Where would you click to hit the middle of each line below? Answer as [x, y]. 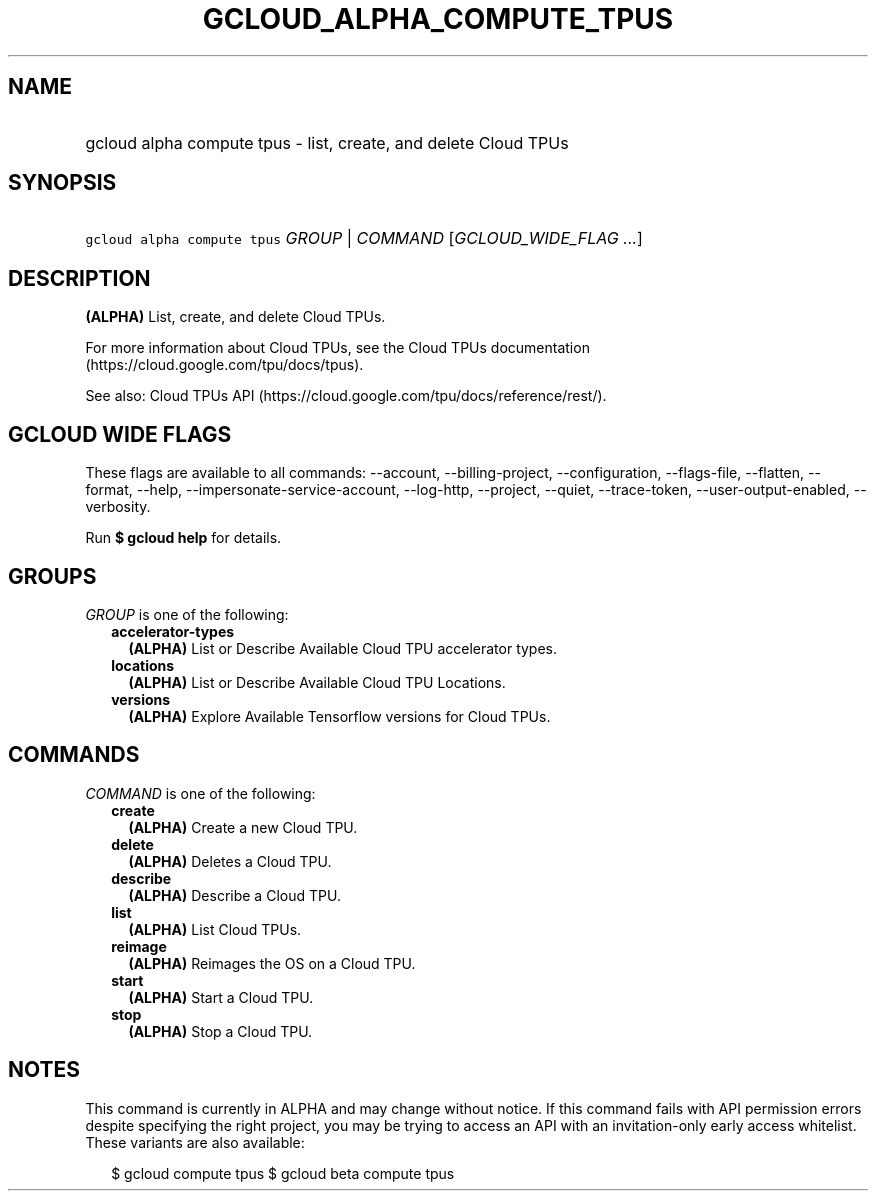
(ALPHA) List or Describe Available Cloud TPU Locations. [317, 682]
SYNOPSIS [62, 183]
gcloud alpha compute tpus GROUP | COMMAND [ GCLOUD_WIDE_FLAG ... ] [364, 238]
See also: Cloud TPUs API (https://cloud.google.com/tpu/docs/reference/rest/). [346, 396]
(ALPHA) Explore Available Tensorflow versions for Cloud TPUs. [339, 716]
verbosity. [118, 507]
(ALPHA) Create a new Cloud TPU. [243, 827]
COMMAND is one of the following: [200, 793]
